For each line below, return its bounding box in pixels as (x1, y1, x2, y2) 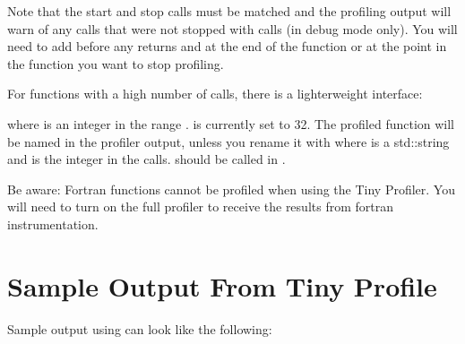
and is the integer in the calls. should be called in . (7, 150, 286, 168)
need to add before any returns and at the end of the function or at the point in (7, 37, 447, 56)
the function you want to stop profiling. (7, 54, 224, 73)
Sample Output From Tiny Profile (7, 267, 437, 304)
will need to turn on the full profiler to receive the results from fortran (7, 197, 393, 216)
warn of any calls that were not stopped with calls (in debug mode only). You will (7, 19, 458, 38)
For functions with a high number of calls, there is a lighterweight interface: (7, 84, 423, 103)
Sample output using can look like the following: (7, 319, 272, 338)
